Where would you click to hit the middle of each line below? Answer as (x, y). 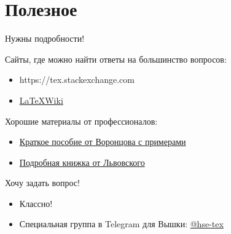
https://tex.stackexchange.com (77, 80)
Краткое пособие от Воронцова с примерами (103, 142)
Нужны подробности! (45, 38)
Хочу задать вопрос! (42, 183)
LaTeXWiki (41, 100)
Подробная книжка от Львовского (82, 162)
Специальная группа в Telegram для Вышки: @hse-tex (121, 224)
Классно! (36, 203)
